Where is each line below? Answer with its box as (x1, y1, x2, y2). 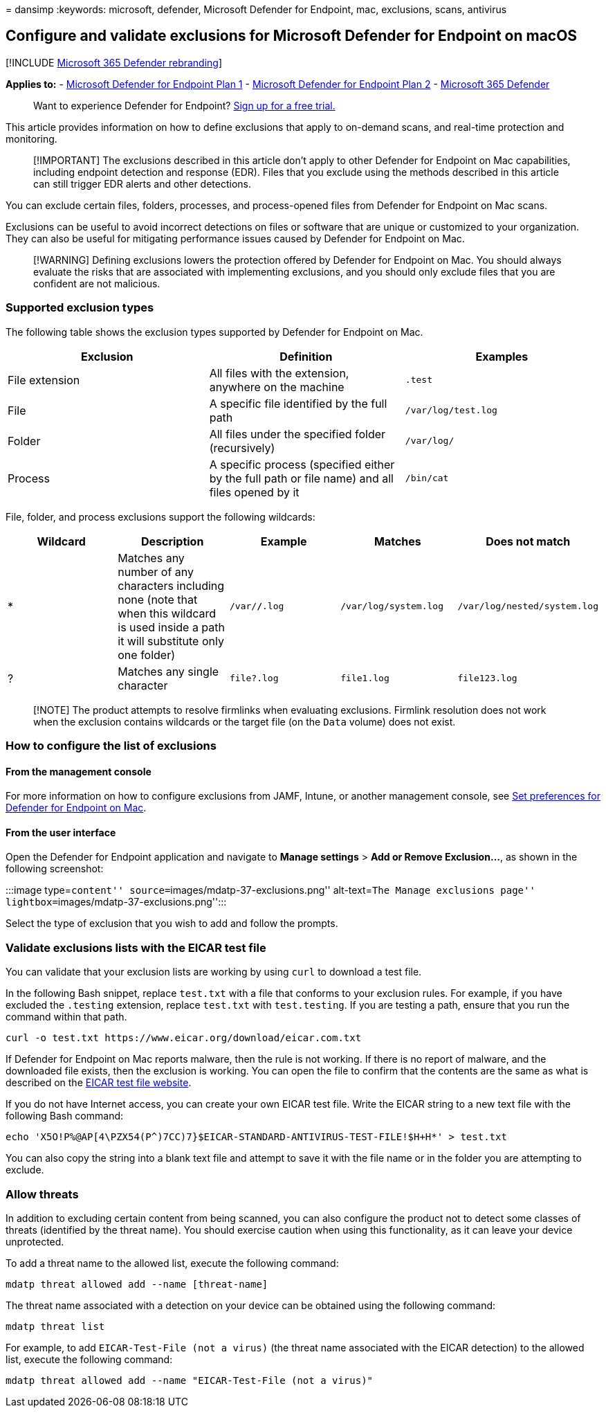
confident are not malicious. (33, 277, 160, 289)
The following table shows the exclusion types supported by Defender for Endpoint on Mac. (6, 325, 423, 338)
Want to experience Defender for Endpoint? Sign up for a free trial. (33, 99, 336, 111)
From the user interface (6, 826, 116, 838)
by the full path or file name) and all (209, 471, 394, 485)
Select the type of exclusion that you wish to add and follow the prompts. (6, 917, 338, 930)
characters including (118, 578, 225, 593)
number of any (118, 564, 194, 579)
